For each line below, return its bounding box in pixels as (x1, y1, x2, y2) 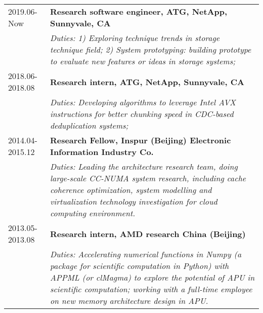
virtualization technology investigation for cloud (50, 195, 217, 207)
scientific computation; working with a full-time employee (50, 283, 252, 295)
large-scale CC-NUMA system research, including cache (50, 172, 246, 184)
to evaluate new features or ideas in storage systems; (50, 55, 236, 67)
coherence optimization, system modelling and (50, 184, 212, 195)
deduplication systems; (50, 120, 128, 131)
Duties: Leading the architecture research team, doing (50, 161, 238, 172)
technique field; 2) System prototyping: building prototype (50, 44, 251, 55)
